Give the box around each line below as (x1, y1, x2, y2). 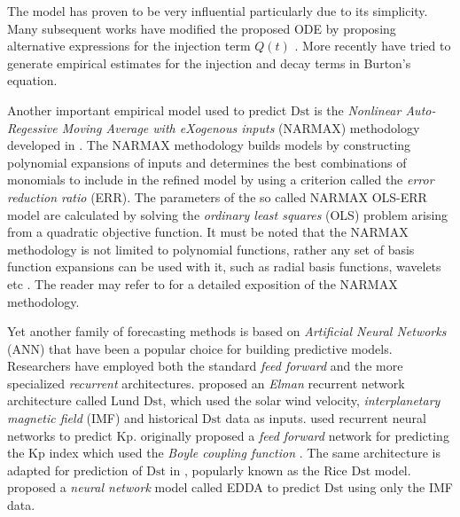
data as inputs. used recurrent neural (225, 409, 426, 427)
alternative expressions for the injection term (7, 36, 251, 55)
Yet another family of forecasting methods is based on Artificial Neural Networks (7, 322, 447, 341)
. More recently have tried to (294, 36, 451, 55)
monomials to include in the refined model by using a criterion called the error (7, 170, 434, 189)
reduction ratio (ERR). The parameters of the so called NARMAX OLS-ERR (7, 187, 427, 206)
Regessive (7, 118, 58, 137)
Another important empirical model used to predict (7, 100, 287, 119)
